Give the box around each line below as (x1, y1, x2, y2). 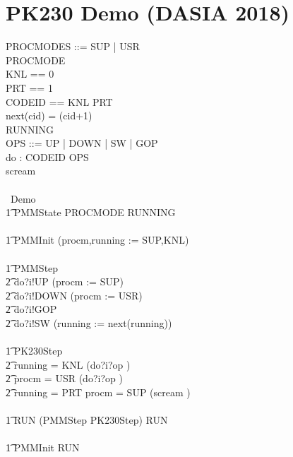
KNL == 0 (6, 66, 54, 81)
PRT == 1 (6, 80, 53, 95)
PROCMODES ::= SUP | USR (6, 39, 140, 54)
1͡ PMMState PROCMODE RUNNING (6, 205, 176, 220)
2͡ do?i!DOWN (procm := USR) (6, 287, 143, 302)
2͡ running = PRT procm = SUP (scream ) (6, 384, 191, 399)
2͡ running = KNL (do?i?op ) (6, 357, 131, 372)
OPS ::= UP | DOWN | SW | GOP (6, 136, 158, 150)
